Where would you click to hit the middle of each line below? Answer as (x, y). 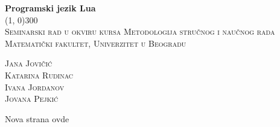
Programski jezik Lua (50, 8)
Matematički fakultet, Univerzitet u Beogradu (96, 43)
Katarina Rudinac (39, 75)
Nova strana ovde (37, 118)
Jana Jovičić (29, 63)
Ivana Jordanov (35, 87)
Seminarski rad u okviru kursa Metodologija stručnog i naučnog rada (140, 31)
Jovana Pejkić (32, 99)
